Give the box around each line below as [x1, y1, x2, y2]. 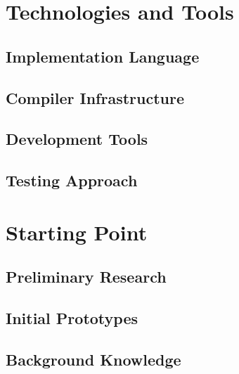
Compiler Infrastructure [6, 86, 185, 108]
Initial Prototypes [6, 307, 138, 329]
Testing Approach [6, 169, 138, 191]
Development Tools [6, 128, 148, 150]
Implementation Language [6, 45, 200, 67]
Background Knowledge [6, 348, 181, 370]
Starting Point [6, 217, 148, 246]
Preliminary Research [6, 266, 167, 288]
